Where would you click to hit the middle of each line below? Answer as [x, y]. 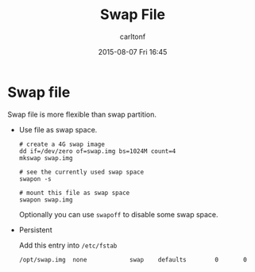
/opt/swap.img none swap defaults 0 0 [133, 259]
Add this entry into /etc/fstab [68, 245]
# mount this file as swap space [74, 193]
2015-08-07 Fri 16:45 [133, 52]
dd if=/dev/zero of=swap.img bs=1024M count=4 [97, 151]
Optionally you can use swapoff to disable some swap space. [119, 214]
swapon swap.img [46, 200]
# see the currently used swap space [81, 172]
